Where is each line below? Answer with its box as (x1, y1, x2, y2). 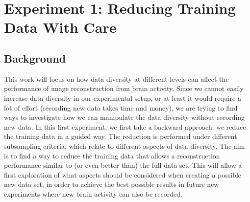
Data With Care (4, 17, 117, 37)
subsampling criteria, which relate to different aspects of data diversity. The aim (4, 140, 245, 151)
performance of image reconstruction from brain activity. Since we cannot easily (4, 83, 244, 93)
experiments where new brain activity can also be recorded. (4, 188, 182, 199)
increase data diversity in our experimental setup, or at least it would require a (4, 92, 241, 103)
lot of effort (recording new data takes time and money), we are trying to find (4, 102, 238, 112)
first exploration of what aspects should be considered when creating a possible (4, 169, 242, 180)
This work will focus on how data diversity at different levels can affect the (4, 73, 229, 84)
